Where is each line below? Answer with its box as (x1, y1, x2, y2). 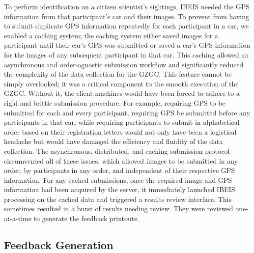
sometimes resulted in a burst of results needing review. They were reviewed (4, 203, 233, 214)
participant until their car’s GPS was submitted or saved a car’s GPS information (4, 40, 250, 50)
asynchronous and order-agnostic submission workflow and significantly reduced (4, 59, 244, 69)
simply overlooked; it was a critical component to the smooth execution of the (4, 78, 239, 88)
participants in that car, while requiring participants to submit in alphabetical (4, 117, 240, 127)
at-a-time (4, 213, 31, 224)
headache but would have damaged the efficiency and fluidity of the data (4, 136, 223, 146)
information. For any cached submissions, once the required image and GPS (4, 174, 232, 185)
